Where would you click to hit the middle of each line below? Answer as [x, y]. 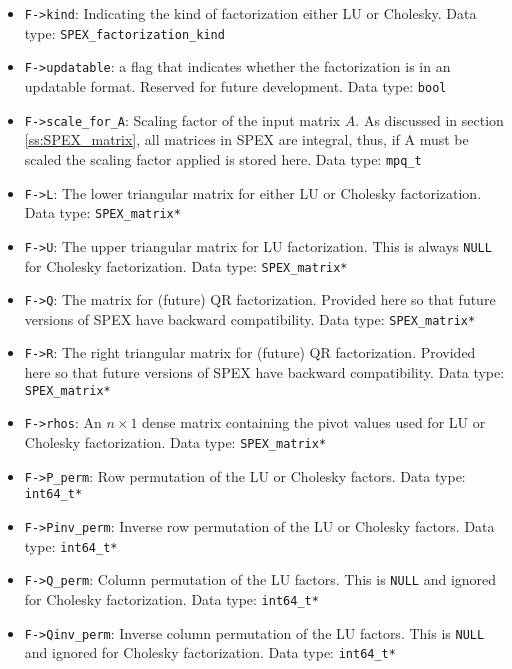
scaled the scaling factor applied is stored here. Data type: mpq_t [223, 158]
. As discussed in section [429, 119]
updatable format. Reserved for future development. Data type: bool [235, 85]
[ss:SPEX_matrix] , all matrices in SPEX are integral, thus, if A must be [246, 139]
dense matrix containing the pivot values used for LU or [314, 422]
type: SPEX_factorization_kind [124, 32]
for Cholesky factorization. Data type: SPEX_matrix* [186, 265]
